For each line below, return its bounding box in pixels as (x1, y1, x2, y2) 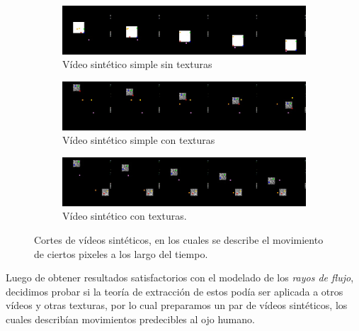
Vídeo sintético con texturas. (62, 208, 187, 223)
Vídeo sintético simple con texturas (62, 133, 215, 147)
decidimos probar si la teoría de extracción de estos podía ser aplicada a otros (6, 284, 343, 298)
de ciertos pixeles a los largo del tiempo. (34, 246, 208, 261)
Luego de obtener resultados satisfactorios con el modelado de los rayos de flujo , (6, 270, 354, 285)
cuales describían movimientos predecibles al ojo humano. (6, 311, 255, 326)
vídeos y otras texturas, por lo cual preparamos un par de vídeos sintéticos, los (6, 298, 348, 313)
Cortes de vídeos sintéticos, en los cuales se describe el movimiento (34, 232, 324, 247)
